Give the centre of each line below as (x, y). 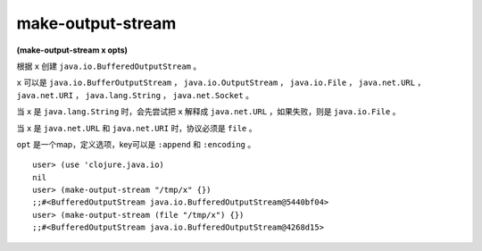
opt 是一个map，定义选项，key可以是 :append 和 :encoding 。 (136, 144)
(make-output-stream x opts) (72, 50)
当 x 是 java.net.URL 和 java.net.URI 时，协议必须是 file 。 (137, 128)
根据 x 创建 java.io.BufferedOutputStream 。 (109, 66)
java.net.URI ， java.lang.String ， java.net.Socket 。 (135, 95)
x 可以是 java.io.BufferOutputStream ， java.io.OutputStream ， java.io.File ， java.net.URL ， (221, 83)
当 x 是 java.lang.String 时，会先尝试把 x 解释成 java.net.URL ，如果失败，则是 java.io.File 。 (208, 112)
